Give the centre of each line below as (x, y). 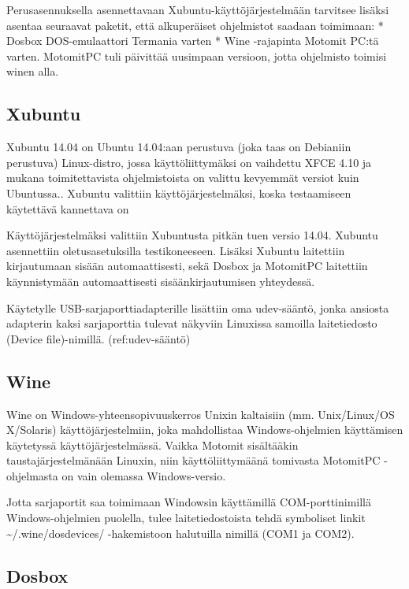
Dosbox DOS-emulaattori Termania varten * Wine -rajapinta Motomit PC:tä (193, 41)
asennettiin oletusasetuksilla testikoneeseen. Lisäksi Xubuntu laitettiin (176, 250)
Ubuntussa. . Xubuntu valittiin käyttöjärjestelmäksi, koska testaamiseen (179, 193)
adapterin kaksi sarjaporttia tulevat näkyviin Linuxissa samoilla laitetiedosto (192, 323)
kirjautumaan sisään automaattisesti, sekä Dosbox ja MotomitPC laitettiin (187, 266)
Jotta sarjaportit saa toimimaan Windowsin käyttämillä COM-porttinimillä (189, 502)
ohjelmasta (32, 475)
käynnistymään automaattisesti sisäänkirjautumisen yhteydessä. (161, 281)
